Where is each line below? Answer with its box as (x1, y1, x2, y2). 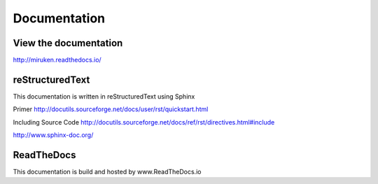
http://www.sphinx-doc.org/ (13, 131, 94, 139)
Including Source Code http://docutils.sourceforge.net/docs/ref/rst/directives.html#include (13, 118, 275, 126)
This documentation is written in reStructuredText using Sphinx (13, 92, 195, 101)
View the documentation (13, 37, 123, 49)
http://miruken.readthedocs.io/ (13, 56, 101, 64)
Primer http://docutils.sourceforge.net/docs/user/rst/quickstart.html (13, 105, 209, 113)
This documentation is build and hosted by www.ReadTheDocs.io (13, 168, 202, 176)
